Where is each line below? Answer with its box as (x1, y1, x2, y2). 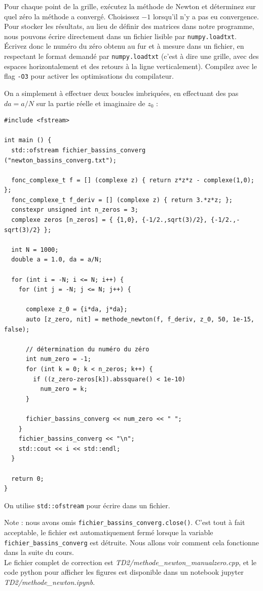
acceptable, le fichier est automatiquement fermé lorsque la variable (4, 527, 213, 537)
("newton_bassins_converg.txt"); (4, 156, 117, 164)
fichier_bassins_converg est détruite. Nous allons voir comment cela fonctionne (4, 537, 259, 547)
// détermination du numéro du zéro (25, 345, 149, 353)
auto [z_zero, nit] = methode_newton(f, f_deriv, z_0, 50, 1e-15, (25, 316, 254, 323)
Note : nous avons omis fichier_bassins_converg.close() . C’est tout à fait (4, 517, 245, 528)
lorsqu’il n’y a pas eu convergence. (153, 11, 259, 21)
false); (4, 325, 30, 333)
